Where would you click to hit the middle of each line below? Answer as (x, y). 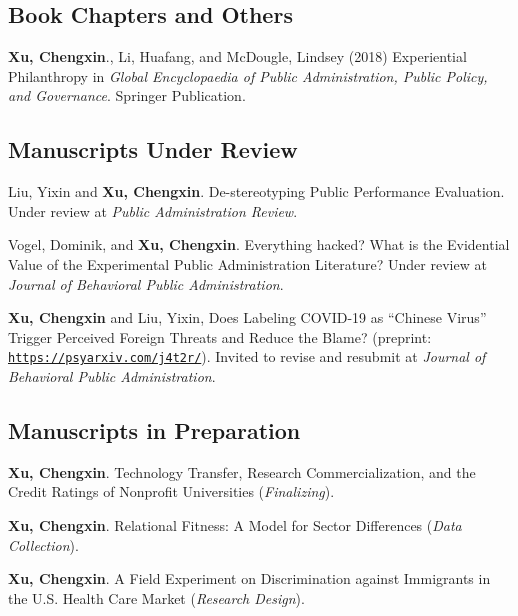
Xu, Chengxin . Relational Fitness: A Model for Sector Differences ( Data (235, 524)
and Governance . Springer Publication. (127, 95)
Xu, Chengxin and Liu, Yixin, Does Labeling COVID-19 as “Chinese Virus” (247, 317)
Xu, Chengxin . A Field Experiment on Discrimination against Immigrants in (249, 578)
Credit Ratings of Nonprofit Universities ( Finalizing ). (171, 491)
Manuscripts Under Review (153, 149)
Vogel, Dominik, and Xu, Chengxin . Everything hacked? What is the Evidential (259, 244)
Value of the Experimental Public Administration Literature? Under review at (247, 263)
